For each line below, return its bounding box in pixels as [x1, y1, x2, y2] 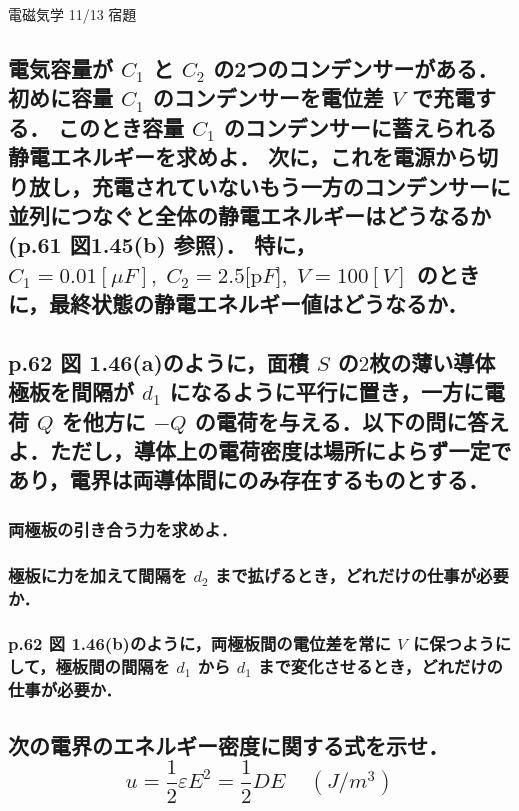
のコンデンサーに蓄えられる [223, 111, 497, 142]
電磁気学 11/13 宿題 [8, 4, 137, 24]
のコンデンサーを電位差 [152, 82, 384, 113]
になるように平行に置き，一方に [169, 376, 484, 407]
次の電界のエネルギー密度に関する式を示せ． [8, 729, 449, 760]
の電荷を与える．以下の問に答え [194, 405, 510, 436]
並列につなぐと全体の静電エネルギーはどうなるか [8, 199, 491, 230]
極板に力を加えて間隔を [8, 562, 188, 587]
